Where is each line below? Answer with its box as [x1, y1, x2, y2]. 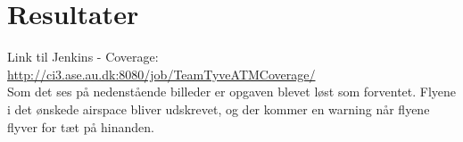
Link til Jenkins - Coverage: [7, 47, 159, 66]
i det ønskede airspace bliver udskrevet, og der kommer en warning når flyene [7, 99, 430, 118]
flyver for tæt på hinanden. [7, 117, 155, 136]
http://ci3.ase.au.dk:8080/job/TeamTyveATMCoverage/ [7, 64, 316, 83]
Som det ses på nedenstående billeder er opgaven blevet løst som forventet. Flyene [7, 82, 457, 101]
